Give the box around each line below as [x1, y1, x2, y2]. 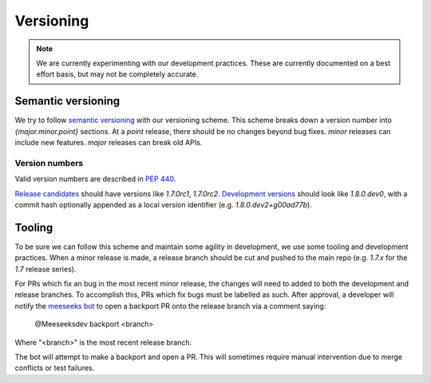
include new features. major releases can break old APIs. [14, 138, 203, 148]
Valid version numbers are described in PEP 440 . [14, 174, 176, 184]
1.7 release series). [14, 264, 77, 274]
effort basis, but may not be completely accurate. [36, 69, 199, 79]
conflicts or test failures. [14, 363, 95, 373]
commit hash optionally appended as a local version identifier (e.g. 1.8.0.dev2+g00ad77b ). [14, 199, 313, 209]
